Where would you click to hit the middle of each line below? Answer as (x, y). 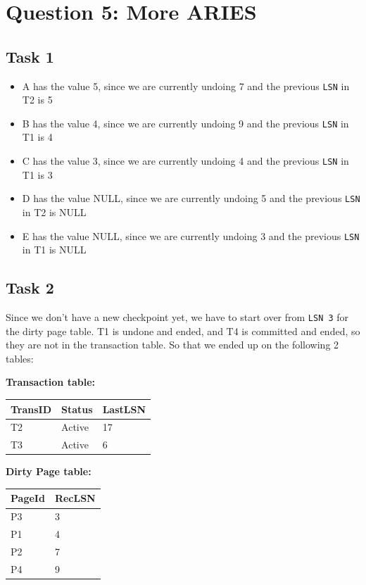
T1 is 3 (37, 174)
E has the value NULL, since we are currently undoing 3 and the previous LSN (191, 235)
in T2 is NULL (54, 212)
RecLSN (75, 498)
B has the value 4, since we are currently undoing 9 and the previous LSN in (185, 123)
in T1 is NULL (54, 250)
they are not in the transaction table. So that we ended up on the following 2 (172, 345)
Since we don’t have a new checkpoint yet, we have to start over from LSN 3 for (177, 317)
